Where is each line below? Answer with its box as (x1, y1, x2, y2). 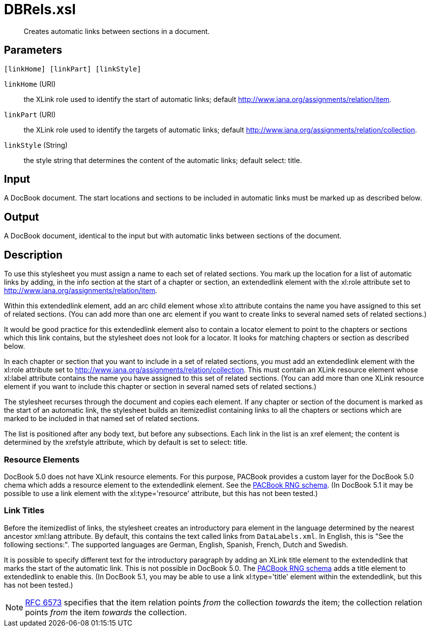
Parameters (4, 44, 62, 57)
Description (4, 248, 63, 261)
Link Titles (4, 505, 44, 516)
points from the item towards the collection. (25, 607, 187, 617)
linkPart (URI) (4, 110, 56, 119)
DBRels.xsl (4, 1, 76, 18)
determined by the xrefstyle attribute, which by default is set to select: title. (4, 438, 248, 447)
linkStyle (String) (4, 140, 68, 149)
